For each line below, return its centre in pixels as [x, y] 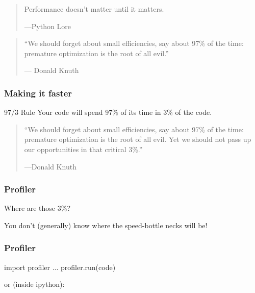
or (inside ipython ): [34, 284]
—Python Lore [47, 26]
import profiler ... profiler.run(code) [60, 267]
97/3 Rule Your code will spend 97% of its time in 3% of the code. [108, 112]
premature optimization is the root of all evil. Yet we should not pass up [138, 139]
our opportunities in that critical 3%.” [83, 149]
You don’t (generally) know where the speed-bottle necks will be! [106, 225]
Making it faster [38, 93]
